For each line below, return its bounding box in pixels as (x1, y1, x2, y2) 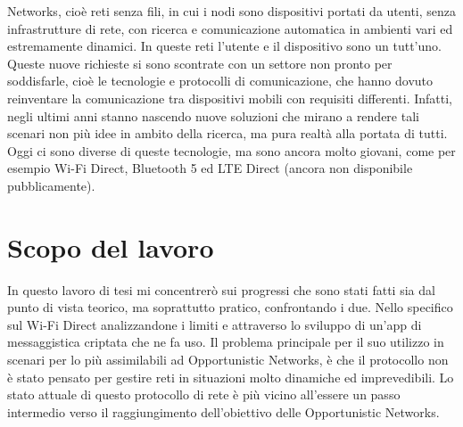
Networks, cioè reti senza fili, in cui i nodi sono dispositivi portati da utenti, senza (7, 2, 457, 20)
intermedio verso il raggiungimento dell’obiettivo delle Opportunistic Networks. (7, 402, 440, 421)
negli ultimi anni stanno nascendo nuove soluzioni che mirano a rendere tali (7, 106, 419, 125)
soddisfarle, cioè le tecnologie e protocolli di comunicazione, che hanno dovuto (7, 71, 434, 90)
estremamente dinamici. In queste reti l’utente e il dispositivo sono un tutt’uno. (7, 37, 442, 55)
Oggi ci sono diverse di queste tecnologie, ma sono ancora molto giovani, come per (7, 141, 456, 160)
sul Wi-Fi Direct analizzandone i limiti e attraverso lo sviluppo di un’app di (7, 315, 422, 333)
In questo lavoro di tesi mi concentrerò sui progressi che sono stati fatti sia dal (7, 280, 435, 299)
